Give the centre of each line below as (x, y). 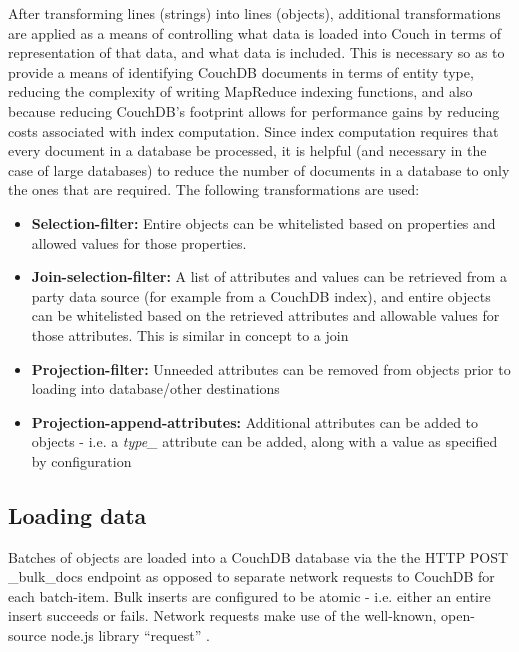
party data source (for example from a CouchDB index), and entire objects (261, 295)
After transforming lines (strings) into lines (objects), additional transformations (254, 13)
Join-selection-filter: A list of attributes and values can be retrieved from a (269, 276)
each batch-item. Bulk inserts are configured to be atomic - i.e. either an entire (249, 595)
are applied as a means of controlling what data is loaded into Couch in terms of (255, 32)
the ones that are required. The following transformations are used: (214, 189)
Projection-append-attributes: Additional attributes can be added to (255, 421)
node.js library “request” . (130, 635)
